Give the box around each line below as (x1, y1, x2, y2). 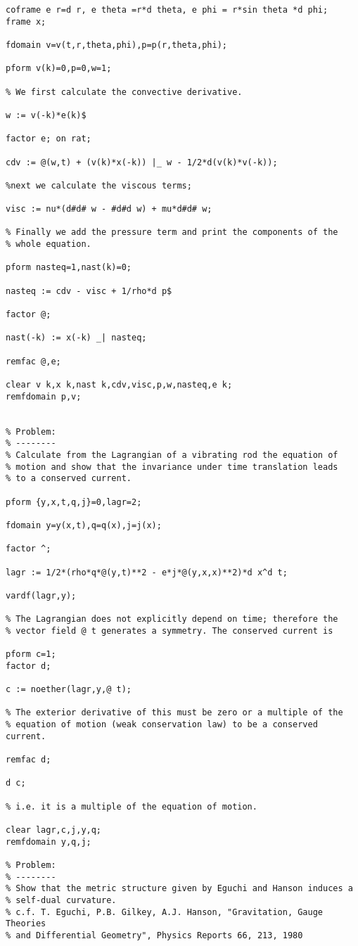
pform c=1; (6, 649, 56, 660)
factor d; (6, 660, 51, 671)
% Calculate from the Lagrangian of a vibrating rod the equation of (6, 449, 338, 460)
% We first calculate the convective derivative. (6, 87, 243, 97)
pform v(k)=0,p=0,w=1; (6, 63, 112, 74)
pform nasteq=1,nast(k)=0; (6, 262, 132, 273)
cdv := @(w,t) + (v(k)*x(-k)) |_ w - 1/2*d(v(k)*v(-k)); (6, 157, 278, 167)
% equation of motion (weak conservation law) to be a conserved (6, 720, 318, 730)
